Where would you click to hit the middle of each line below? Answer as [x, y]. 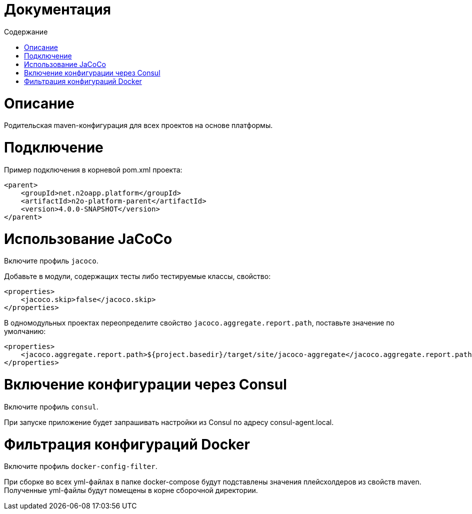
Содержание [26, 31]
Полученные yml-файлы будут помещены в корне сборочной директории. [131, 490]
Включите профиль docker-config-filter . [81, 466]
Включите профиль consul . [51, 406]
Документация [57, 9]
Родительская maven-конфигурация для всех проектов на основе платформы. [138, 125]
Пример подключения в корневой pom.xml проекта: [93, 169]
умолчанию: [25, 331]
